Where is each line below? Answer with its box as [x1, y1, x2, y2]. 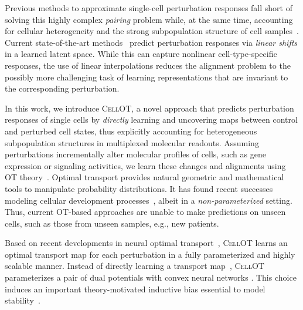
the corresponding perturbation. [5, 82, 120, 95]
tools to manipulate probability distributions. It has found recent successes [5, 182, 273, 194]
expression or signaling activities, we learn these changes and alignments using [5, 159, 286, 171]
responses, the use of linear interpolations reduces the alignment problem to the [5, 59, 291, 71]
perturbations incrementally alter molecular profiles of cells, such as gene [5, 148, 266, 160]
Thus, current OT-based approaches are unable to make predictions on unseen [5, 205, 286, 218]
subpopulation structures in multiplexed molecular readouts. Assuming [5, 136, 259, 149]
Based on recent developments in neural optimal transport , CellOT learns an [5, 237, 288, 249]
